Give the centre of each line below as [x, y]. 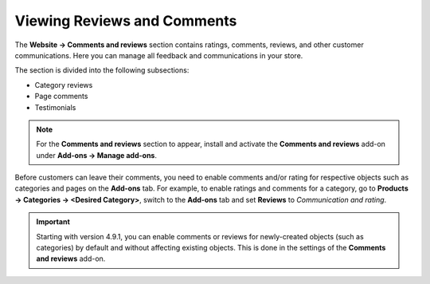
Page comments [61, 97]
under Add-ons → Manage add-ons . [96, 155]
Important [53, 222]
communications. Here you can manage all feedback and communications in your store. [159, 55]
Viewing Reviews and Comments [126, 21]
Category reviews [64, 85]
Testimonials [55, 107]
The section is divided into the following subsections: [102, 70]
